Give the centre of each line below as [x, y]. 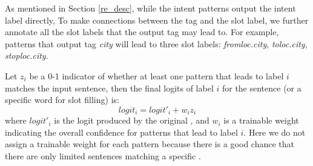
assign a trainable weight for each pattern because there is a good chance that [150, 144]
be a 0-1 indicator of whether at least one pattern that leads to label [156, 75]
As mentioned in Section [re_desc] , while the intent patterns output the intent [150, 8]
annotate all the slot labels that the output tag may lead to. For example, [142, 32]
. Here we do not [275, 132]
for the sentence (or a [262, 88]
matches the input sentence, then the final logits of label [109, 88]
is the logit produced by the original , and [132, 120]
